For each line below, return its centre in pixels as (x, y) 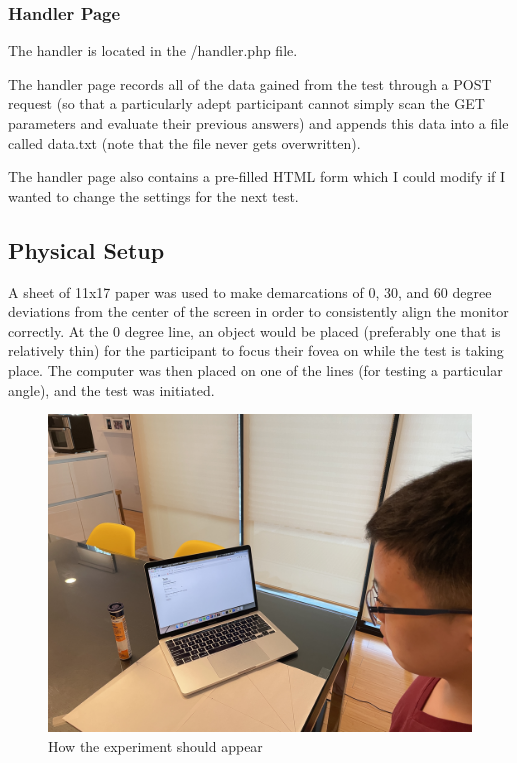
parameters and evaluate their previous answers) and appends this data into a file (258, 123)
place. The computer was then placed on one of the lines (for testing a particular (255, 369)
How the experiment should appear (155, 745)
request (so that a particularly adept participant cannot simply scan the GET (246, 103)
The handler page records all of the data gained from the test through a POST (250, 83)
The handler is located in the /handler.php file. (153, 50)
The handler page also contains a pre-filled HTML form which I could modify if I (257, 176)
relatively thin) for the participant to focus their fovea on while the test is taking (256, 350)
